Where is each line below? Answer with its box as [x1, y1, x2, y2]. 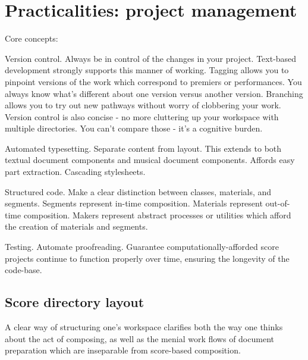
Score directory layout [5, 293, 144, 311]
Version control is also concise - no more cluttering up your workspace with [5, 110, 279, 123]
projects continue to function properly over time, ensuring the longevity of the [5, 252, 290, 264]
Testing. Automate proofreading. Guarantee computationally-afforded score [5, 240, 279, 253]
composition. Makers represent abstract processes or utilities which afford [23, 208, 291, 221]
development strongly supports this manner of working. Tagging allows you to [5, 64, 289, 76]
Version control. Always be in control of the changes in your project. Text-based [5, 52, 297, 64]
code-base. [5, 264, 42, 276]
